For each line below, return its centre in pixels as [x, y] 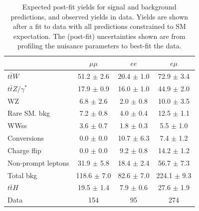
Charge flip [24, 150]
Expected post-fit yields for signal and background [99, 6]
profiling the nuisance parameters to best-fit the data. [99, 46]
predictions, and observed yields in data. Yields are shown [99, 16]
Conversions [26, 138]
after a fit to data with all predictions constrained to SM [99, 26]
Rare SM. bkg [29, 113]
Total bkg [22, 175]
